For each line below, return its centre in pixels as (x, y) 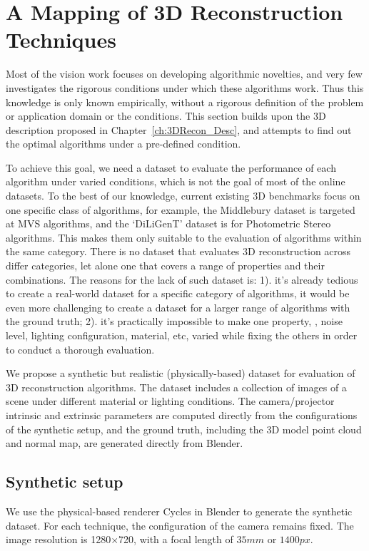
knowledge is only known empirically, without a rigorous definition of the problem (185, 102)
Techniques (61, 40)
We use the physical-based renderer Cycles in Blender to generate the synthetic (179, 511)
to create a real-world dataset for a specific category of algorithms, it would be (178, 293)
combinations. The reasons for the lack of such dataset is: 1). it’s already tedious (182, 279)
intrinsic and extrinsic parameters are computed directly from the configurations (182, 414)
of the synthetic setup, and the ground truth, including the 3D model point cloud (184, 429)
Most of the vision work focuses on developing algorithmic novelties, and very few (184, 74)
